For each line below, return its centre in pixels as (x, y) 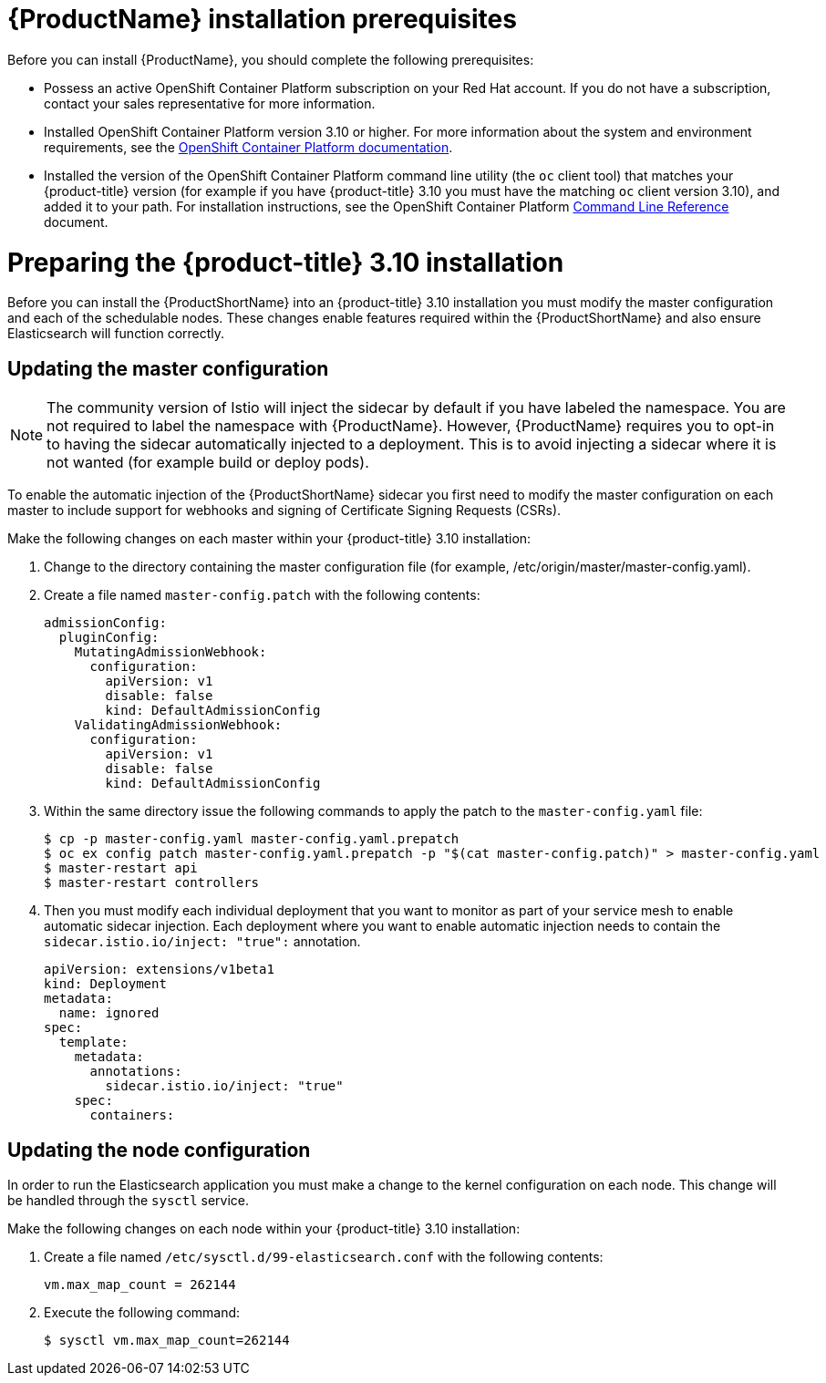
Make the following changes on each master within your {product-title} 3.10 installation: (269, 539)
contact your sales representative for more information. (210, 103)
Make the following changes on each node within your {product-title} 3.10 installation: (264, 1228)
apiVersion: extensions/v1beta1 (159, 970)
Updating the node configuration (159, 1150)
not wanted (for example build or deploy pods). (208, 463)
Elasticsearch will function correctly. (116, 334)
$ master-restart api (121, 868)
